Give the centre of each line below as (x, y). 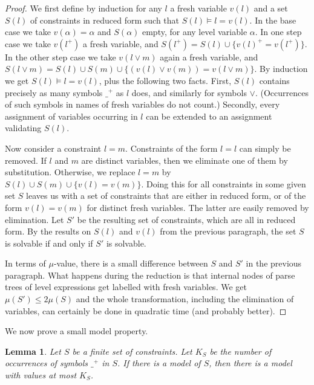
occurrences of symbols (47, 363)
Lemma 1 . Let (33, 351)
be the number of (240, 351)
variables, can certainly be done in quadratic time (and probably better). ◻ (146, 310)
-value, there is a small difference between (131, 263)
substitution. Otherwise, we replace (70, 172)
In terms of (25, 263)
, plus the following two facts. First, (165, 80)
